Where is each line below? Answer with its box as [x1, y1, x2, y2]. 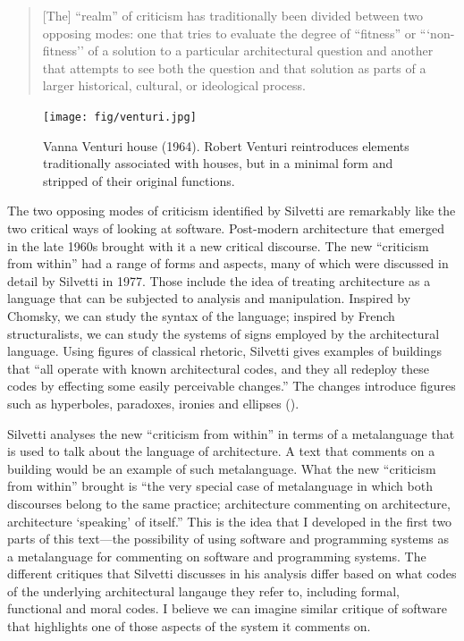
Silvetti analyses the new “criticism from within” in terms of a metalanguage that [7, 424, 455, 443]
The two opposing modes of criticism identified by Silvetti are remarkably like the [7, 201, 456, 220]
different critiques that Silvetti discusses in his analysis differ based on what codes [7, 564, 457, 583]
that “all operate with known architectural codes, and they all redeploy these [7, 358, 430, 377]
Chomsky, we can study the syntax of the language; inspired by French [7, 306, 395, 325]
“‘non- [419, 23, 455, 42]
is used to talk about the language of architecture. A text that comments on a [7, 442, 435, 460]
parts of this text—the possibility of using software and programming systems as [7, 529, 450, 548]
